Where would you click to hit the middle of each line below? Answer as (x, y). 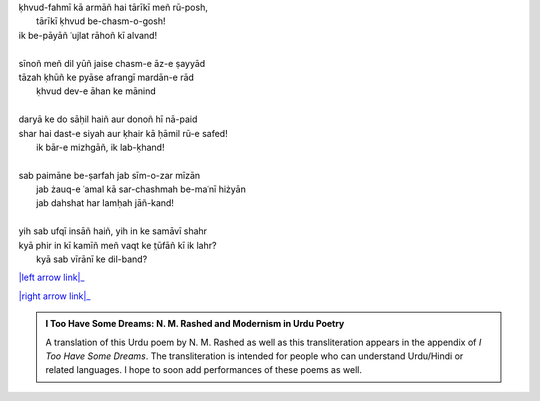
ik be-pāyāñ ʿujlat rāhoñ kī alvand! (88, 35)
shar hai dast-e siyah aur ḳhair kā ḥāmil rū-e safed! (123, 133)
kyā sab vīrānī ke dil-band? (92, 259)
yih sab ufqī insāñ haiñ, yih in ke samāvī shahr (113, 231)
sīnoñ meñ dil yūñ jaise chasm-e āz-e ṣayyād (112, 63)
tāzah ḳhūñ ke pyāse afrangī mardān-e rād (106, 77)
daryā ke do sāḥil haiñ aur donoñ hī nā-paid (108, 119)
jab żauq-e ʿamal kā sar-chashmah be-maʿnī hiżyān (141, 189)
